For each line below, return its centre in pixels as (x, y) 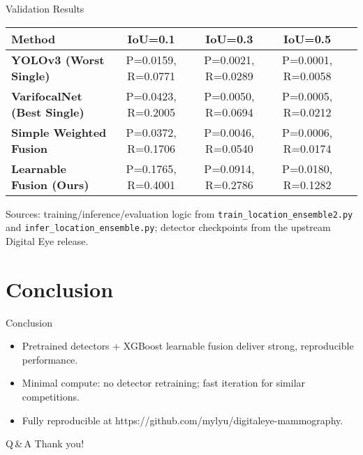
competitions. (51, 396)
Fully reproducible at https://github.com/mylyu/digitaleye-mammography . (183, 420)
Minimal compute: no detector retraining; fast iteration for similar (164, 383)
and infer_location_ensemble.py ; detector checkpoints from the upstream (168, 227)
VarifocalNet (47, 96)
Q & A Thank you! (45, 443)
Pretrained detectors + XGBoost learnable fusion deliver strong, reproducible (188, 346)
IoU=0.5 (308, 38)
